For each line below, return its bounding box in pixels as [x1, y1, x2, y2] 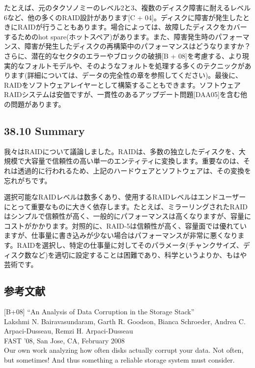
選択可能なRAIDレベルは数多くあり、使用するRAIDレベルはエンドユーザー [4, 192, 246, 202]
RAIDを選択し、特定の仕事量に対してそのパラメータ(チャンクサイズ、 [17, 240, 243, 250]
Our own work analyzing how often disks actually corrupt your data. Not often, [4, 345, 244, 355]
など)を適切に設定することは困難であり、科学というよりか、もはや [31, 249, 247, 260]
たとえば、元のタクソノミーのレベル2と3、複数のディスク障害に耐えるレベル [4, 2, 251, 12]
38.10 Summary [4, 123, 85, 138]
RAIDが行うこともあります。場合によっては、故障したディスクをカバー [17, 22, 247, 32]
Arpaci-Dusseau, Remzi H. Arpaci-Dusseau [4, 326, 133, 336]
